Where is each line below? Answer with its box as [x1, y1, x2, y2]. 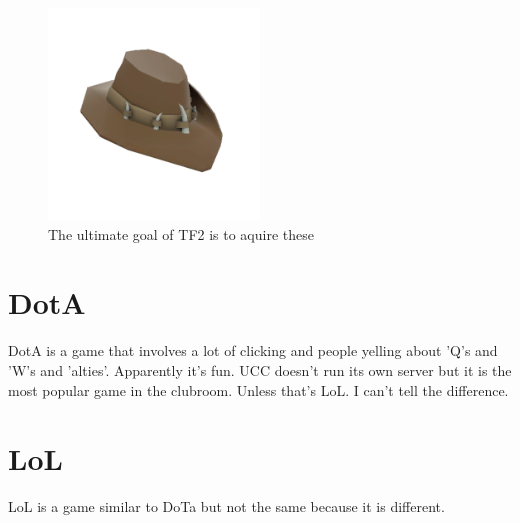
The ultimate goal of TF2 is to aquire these [48, 223, 314, 244]
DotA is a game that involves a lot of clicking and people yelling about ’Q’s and [8, 340, 498, 361]
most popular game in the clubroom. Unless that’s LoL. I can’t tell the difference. [8, 379, 509, 400]
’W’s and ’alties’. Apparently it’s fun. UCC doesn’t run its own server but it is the [8, 359, 512, 380]
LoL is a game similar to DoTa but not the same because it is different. [8, 496, 445, 517]
